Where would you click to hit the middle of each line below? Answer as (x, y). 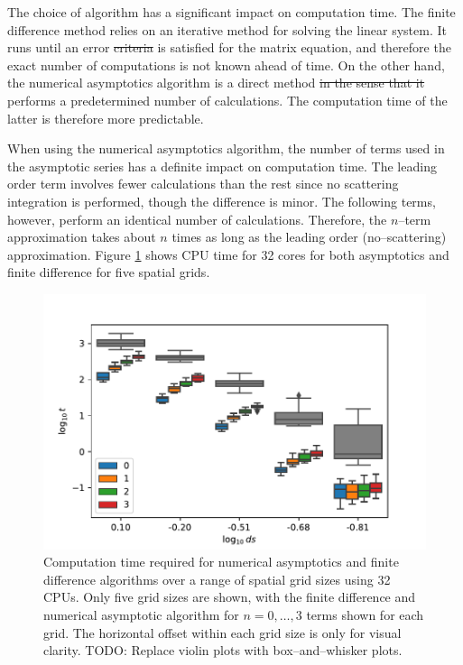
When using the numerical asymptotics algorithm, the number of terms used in (226, 148)
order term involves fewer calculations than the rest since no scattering (203, 184)
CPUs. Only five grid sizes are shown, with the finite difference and (230, 597)
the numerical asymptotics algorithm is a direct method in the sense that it (216, 83)
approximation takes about (82, 237)
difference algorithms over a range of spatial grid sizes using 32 (217, 579)
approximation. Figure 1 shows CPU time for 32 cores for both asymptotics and (228, 254)
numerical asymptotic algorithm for (141, 614)
